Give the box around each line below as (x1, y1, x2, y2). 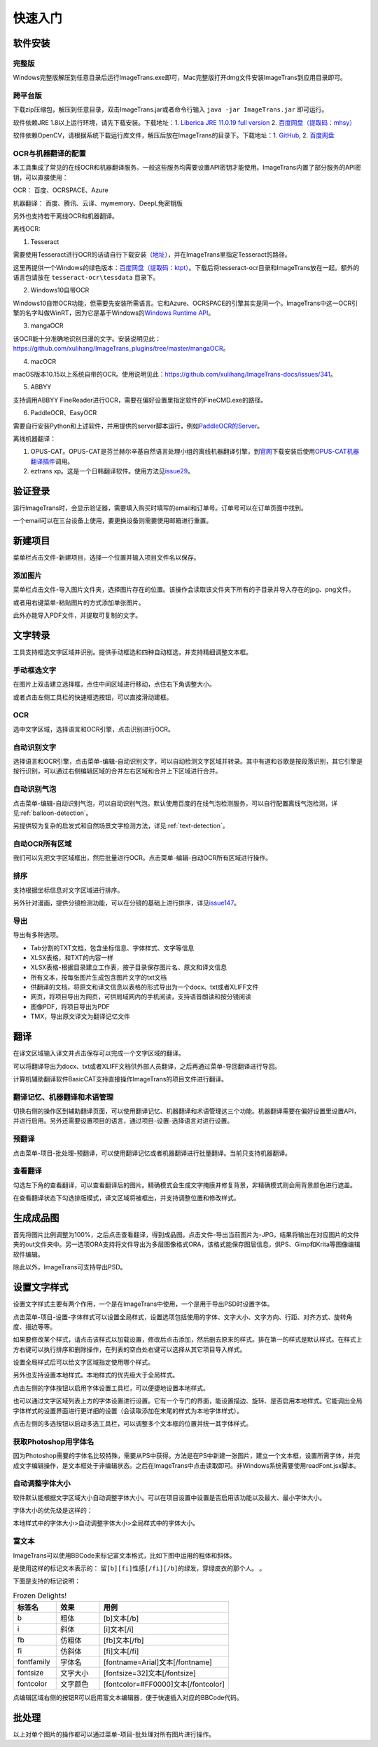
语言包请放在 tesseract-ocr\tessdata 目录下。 (13, 273, 160, 281)
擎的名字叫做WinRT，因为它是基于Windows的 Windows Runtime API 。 (13, 309, 215, 317)
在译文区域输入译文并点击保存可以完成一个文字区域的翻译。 (13, 1049, 185, 1058)
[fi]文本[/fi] (103, 1647, 139, 1657)
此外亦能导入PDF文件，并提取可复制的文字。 (13, 611, 142, 620)
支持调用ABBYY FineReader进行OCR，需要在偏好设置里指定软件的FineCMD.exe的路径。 (13, 396, 267, 404)
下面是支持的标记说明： (13, 1577, 80, 1585)
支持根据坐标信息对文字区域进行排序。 (13, 886, 124, 894)
